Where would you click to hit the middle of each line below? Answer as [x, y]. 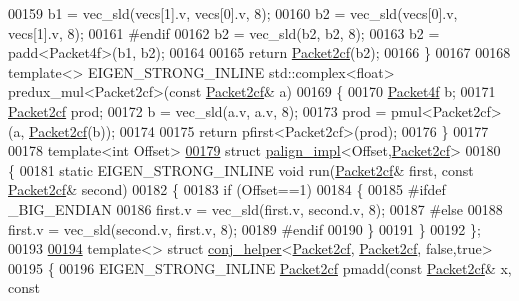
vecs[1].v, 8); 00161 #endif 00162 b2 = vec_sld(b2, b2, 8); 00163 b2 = [224, 32]
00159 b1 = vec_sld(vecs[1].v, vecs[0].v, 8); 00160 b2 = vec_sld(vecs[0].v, [233, 13]
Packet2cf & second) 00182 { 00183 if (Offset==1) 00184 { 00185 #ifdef [227, 189]
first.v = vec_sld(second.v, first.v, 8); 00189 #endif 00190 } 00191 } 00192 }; [244, 228]
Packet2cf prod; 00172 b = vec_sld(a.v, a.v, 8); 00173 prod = [197, 110]
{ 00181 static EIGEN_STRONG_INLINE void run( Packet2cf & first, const [241, 169]
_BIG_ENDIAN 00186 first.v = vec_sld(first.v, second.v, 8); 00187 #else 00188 [255, 208]
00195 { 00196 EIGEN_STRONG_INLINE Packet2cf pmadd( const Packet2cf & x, [260, 267]
